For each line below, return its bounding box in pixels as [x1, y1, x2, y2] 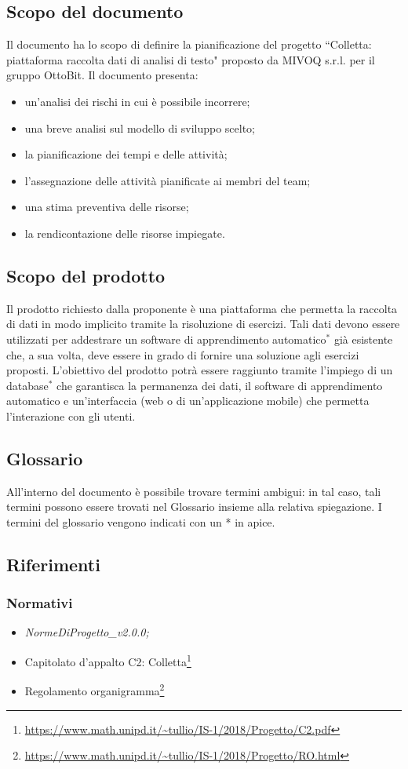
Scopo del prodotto [6, 263, 166, 287]
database [6, 377, 49, 393]
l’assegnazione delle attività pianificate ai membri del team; [24, 172, 311, 188]
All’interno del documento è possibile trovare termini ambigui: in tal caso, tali [6, 483, 381, 499]
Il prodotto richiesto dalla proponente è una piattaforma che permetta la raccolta [6, 300, 398, 316]
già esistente [333, 330, 393, 347]
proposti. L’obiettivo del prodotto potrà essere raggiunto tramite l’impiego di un [6, 362, 393, 378]
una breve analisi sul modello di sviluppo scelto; [24, 119, 255, 136]
